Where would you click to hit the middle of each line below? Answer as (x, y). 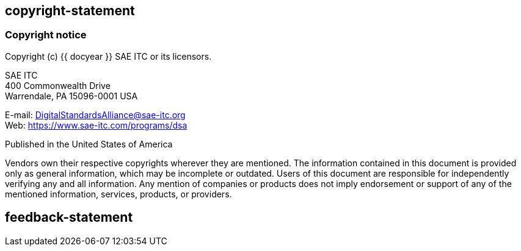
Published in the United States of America (89, 144)
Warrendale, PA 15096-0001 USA (71, 96)
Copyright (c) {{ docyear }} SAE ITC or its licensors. (108, 56)
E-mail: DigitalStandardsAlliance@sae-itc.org (95, 115)
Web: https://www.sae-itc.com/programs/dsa (96, 125)
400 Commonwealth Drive (58, 85)
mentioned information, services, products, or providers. (118, 194)
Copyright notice (46, 35)
